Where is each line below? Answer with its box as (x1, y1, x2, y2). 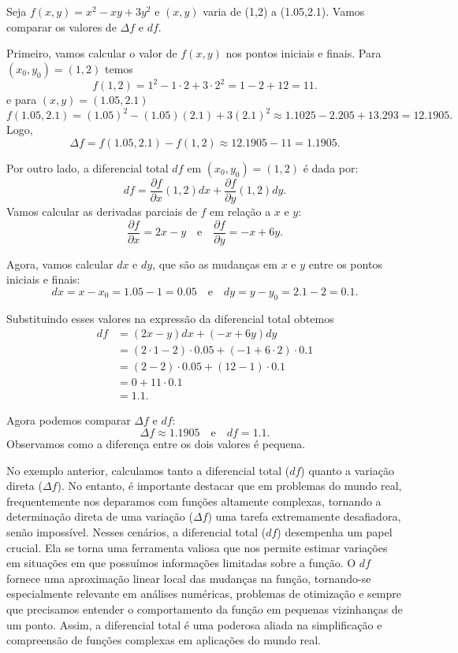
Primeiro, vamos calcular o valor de (6, 45, 177, 61)
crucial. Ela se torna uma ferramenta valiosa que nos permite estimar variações (6, 539, 388, 555)
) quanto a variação (300, 462, 394, 478)
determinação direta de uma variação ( (6, 508, 193, 525)
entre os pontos (308, 255, 382, 272)
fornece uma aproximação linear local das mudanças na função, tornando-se (6, 570, 371, 586)
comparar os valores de (6, 18, 117, 35)
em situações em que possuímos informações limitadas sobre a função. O (6, 555, 356, 571)
